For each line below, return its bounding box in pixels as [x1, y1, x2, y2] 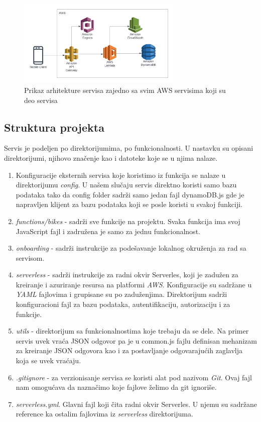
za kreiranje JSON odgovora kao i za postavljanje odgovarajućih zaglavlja [16, 345, 242, 356]
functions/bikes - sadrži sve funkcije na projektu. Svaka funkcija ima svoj [16, 216, 240, 226]
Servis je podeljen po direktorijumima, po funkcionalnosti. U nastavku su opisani [4, 143, 253, 153]
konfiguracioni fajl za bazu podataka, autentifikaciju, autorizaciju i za [16, 299, 230, 309]
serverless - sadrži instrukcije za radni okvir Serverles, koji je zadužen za [16, 269, 238, 280]
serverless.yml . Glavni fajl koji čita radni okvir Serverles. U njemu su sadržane [16, 398, 257, 409]
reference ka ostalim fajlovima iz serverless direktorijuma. [16, 408, 193, 419]
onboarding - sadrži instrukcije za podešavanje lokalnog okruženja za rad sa [16, 243, 246, 253]
